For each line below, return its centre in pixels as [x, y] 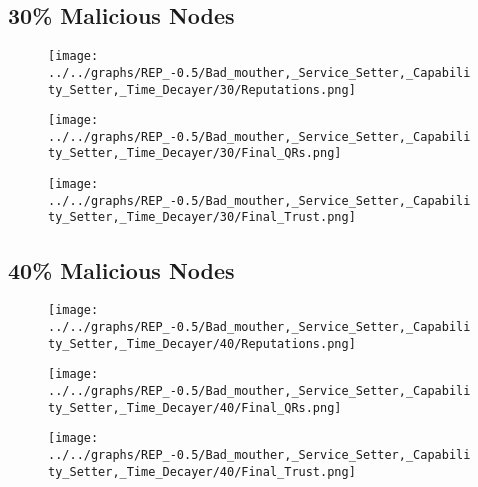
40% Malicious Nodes [121, 269]
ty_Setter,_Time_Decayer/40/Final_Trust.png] [202, 471]
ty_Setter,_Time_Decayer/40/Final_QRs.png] [195, 407]
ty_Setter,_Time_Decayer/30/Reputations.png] [202, 89]
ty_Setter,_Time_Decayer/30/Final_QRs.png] [195, 153]
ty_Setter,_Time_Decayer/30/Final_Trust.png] [202, 217]
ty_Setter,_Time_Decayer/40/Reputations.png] [202, 343]
